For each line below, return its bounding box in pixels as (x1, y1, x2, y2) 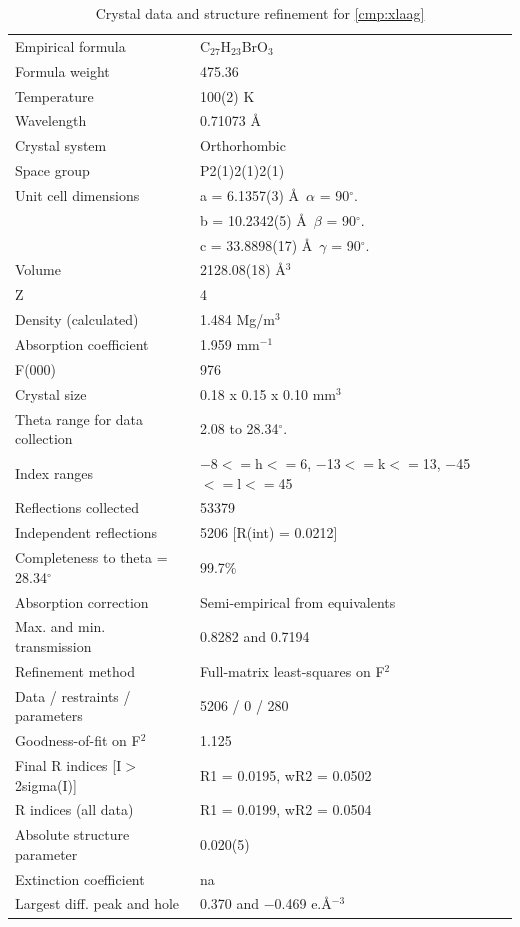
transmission (15, 635, 92, 656)
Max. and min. (15, 616, 106, 637)
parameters (15, 705, 83, 726)
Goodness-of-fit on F (15, 730, 141, 751)
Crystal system (15, 135, 107, 156)
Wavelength (15, 110, 87, 131)
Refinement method (15, 660, 135, 681)
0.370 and (199, 893, 260, 914)
